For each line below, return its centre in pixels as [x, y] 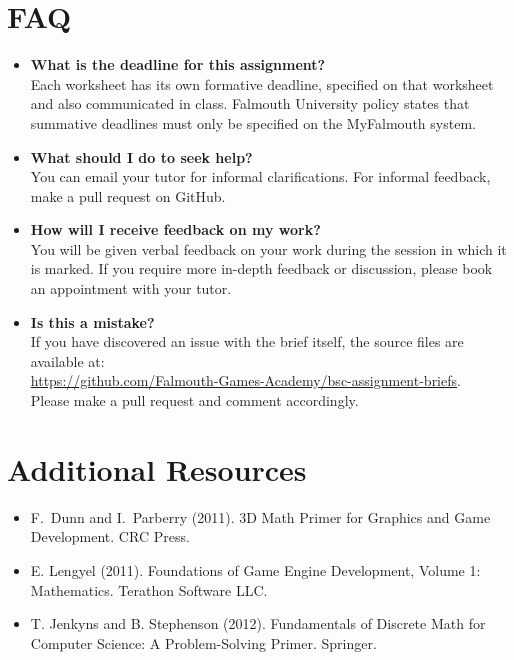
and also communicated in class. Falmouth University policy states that [250, 103]
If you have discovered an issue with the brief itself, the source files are [247, 341]
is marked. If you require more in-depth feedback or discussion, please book [261, 268]
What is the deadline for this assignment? [178, 64]
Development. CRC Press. [110, 536]
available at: [67, 360]
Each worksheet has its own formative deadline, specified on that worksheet [262, 83]
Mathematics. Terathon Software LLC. [149, 589]
